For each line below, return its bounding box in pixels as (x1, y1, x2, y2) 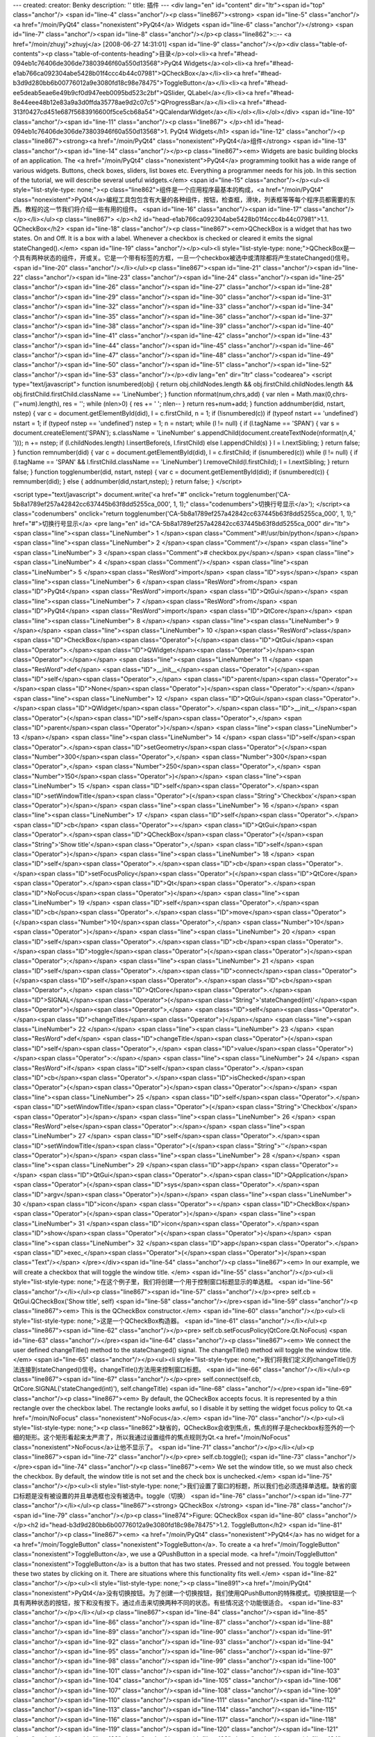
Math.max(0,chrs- (296, 390, 349, 398)
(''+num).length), (12, 400, 62, 408)
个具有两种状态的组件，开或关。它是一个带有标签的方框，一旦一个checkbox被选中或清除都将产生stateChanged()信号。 (12, 254, 353, 262)
